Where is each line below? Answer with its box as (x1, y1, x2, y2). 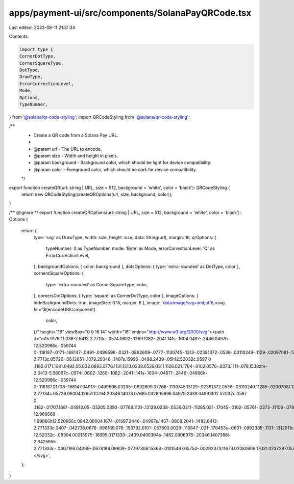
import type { (19, 47, 53, 52)
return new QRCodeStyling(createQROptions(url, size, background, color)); (21, 191, 173, 197)
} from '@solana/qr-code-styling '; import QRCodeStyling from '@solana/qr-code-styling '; (9, 114, 190, 120)
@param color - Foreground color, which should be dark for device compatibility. (33, 166, 197, 172)
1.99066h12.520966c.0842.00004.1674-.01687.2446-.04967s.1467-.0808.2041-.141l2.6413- (33, 418, 219, 424)
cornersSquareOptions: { (33, 270, 84, 276)
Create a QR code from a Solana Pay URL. (33, 132, 119, 138)
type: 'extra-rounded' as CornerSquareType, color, (46, 281, 148, 287)
